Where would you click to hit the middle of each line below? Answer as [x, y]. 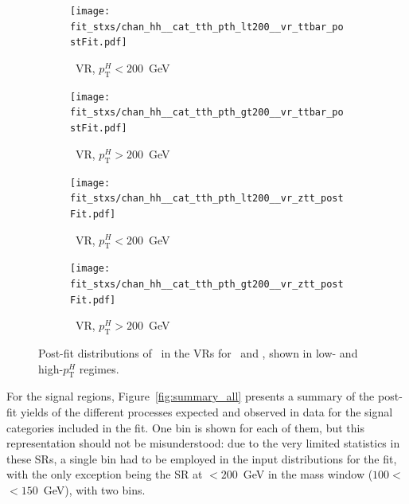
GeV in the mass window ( [308, 474]
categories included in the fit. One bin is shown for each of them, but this [185, 427]
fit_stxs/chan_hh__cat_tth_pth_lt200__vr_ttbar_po [207, 27]
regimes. [99, 368]
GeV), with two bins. [94, 490]
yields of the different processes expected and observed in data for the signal [206, 412]
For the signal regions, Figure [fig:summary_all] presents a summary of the [191, 396]
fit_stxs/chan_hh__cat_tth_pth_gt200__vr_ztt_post [207, 284]
